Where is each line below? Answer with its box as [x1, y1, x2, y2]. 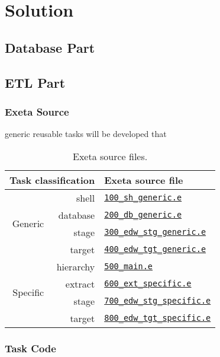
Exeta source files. [73, 149, 148, 163]
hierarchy [56, 259, 95, 273]
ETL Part [5, 73, 66, 91]
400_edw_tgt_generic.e [104, 244, 206, 254]
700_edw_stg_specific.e [104, 296, 211, 306]
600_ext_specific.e [104, 279, 192, 289]
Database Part [5, 38, 95, 56]
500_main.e [104, 262, 153, 272]
